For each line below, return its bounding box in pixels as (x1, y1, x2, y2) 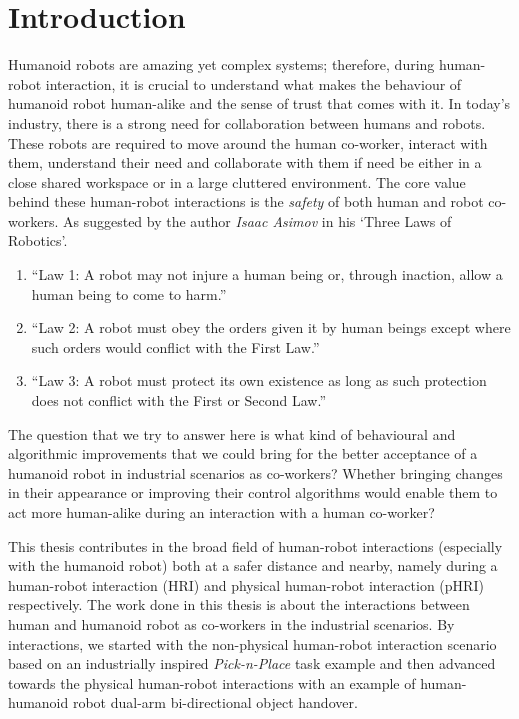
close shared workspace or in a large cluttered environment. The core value (8, 171, 466, 192)
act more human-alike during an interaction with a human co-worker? (8, 502, 435, 522)
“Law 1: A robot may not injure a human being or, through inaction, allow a (31, 264, 503, 285)
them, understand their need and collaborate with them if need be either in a (8, 152, 482, 173)
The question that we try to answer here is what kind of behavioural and (8, 423, 456, 444)
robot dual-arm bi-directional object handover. (72, 692, 358, 713)
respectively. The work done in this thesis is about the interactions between (8, 594, 470, 615)
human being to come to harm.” (31, 283, 227, 304)
